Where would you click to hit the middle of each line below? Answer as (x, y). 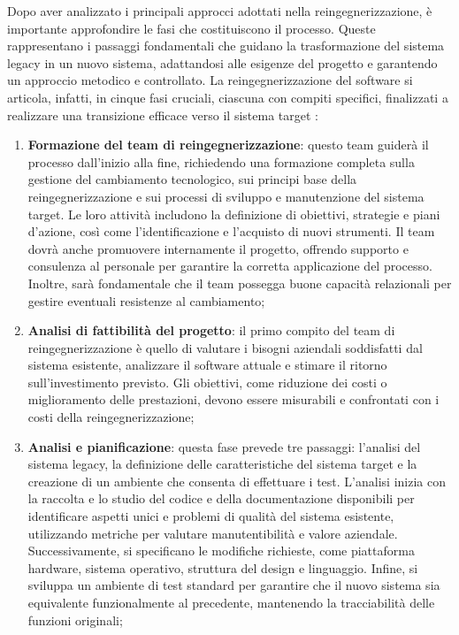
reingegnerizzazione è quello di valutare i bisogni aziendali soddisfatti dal (225, 347)
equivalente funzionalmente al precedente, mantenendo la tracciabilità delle (231, 602)
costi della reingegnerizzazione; (111, 417)
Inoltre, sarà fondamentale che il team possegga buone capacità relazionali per (240, 283)
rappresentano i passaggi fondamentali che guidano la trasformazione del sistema (226, 46)
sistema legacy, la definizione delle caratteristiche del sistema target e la (222, 464)
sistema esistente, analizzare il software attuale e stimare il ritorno (207, 365)
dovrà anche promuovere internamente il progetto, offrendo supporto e (218, 248)
